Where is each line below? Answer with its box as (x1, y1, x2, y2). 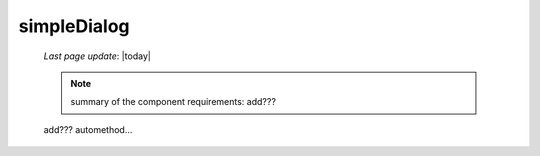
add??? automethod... (43, 123, 133, 135)
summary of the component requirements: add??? (70, 96, 277, 108)
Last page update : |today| (43, 50, 152, 62)
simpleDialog (18, 15, 130, 37)
